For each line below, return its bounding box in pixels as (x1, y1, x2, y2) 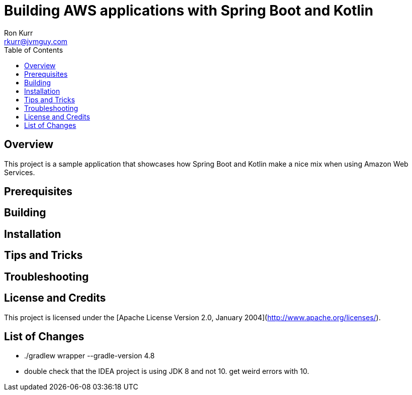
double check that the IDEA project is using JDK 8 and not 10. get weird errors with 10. (24, 367, 310, 376)
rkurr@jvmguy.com (4, 37, 68, 46)
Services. (4, 168, 35, 177)
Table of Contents (4, 45, 63, 54)
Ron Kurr (4, 28, 33, 37)
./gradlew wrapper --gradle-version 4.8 (24, 351, 155, 360)
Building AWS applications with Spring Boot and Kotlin (4, 2, 373, 19)
